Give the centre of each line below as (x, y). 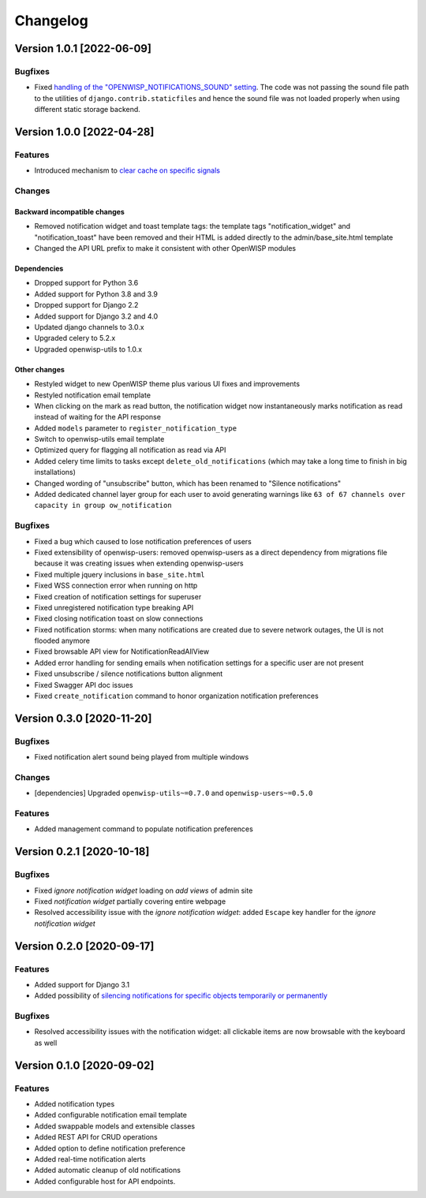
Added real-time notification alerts (90, 1159)
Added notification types (75, 1104)
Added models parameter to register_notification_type (135, 428)
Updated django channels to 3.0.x (90, 327)
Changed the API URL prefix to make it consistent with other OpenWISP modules (165, 248)
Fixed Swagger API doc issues (84, 685)
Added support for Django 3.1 (82, 984)
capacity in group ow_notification (103, 506)
